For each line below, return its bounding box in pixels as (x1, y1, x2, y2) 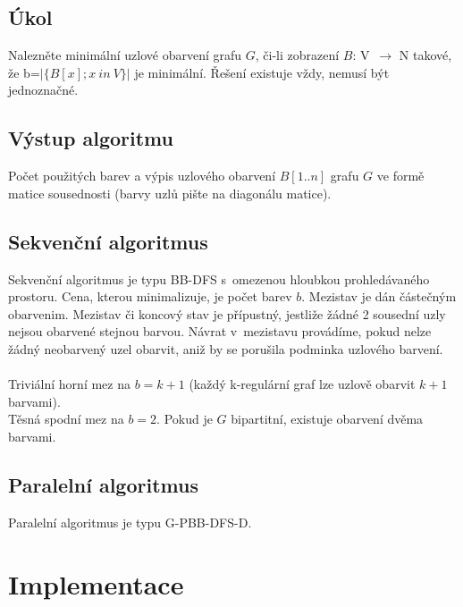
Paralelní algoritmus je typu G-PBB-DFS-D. (8, 512, 252, 531)
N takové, (399, 46, 452, 64)
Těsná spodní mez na (8, 409, 124, 428)
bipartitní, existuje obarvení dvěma (231, 409, 424, 428)
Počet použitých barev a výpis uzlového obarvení (8, 166, 276, 185)
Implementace (8, 565, 184, 602)
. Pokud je (156, 409, 213, 428)
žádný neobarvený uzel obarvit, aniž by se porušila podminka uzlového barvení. (8, 339, 443, 358)
